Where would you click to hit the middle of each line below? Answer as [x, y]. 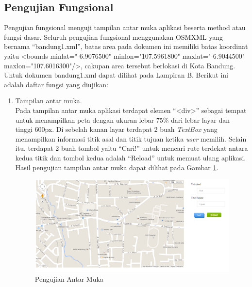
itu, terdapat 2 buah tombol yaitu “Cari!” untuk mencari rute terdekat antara [132, 148]
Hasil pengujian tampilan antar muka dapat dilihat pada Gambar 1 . [117, 167]
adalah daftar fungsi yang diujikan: [56, 84]
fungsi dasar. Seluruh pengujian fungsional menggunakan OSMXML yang [113, 37]
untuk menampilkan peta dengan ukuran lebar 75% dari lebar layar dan [123, 120]
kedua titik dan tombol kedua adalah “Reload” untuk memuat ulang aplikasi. [131, 157]
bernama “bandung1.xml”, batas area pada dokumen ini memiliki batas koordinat [126, 46]
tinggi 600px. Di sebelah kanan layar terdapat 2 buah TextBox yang [116, 129]
